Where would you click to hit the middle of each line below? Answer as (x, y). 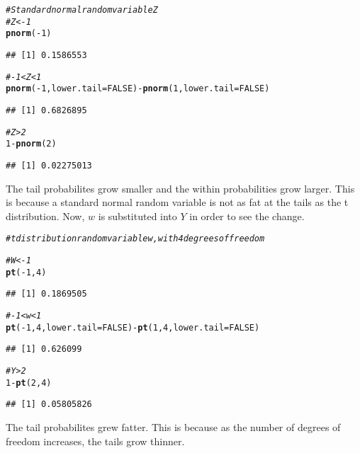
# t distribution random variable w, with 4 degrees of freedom (135, 239)
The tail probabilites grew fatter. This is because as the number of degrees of (173, 426)
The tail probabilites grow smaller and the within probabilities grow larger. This (180, 188)
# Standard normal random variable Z (82, 10)
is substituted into (137, 216)
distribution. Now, (45, 216)
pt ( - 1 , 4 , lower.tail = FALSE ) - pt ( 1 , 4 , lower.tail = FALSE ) (133, 327)
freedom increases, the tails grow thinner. (95, 441)
